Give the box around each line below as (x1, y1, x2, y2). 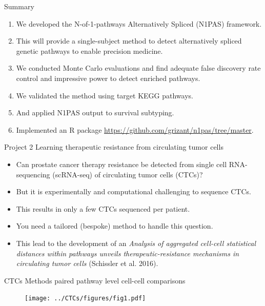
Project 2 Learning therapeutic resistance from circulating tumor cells (4, 141, 223, 152)
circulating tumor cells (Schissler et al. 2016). (16, 258, 158, 269)
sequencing (16, 169, 50, 179)
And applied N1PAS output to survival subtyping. (16, 107, 174, 118)
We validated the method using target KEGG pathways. (16, 90, 193, 100)
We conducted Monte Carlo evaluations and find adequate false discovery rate (16, 63, 261, 73)
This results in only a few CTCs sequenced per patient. (16, 203, 190, 214)
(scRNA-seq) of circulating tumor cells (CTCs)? (52, 169, 203, 179)
